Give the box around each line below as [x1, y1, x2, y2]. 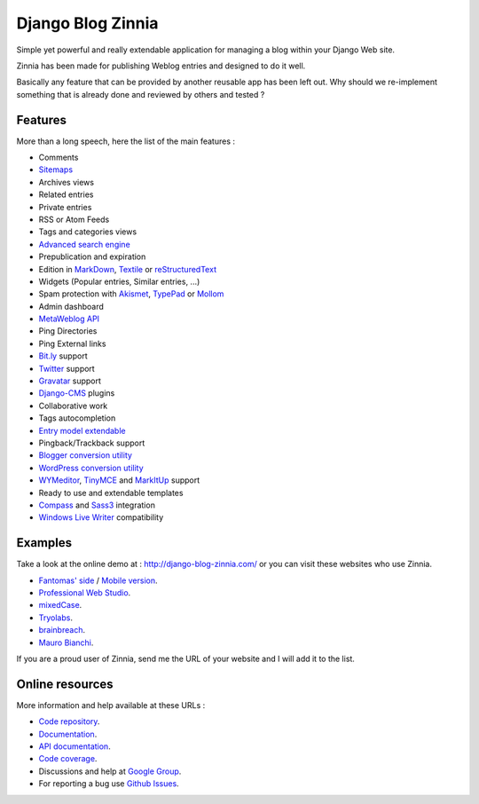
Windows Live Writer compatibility [38, 512, 164, 523]
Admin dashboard [38, 301, 104, 311]
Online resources [16, 676, 114, 691]
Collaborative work [38, 400, 108, 411]
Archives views [38, 177, 95, 187]
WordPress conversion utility [38, 462, 144, 473]
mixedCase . [38, 600, 82, 611]
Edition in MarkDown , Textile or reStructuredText [38, 264, 217, 274]
